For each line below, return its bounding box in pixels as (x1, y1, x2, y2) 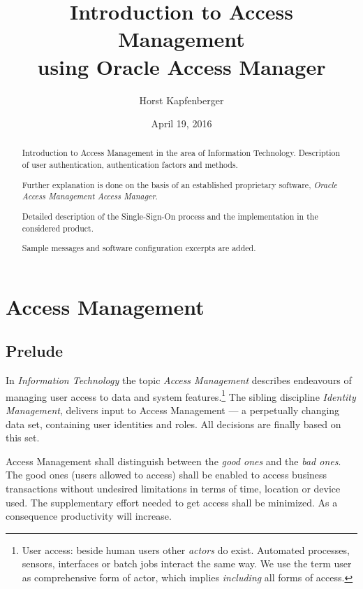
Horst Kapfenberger (139, 92, 224, 107)
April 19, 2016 (151, 116, 212, 131)
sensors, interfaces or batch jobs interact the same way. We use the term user (22, 556, 352, 571)
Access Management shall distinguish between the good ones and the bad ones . (6, 453, 341, 468)
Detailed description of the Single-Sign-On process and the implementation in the (22, 210, 318, 222)
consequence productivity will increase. (6, 509, 172, 523)
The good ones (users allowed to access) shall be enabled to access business (6, 467, 327, 482)
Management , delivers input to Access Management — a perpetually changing (6, 402, 340, 417)
